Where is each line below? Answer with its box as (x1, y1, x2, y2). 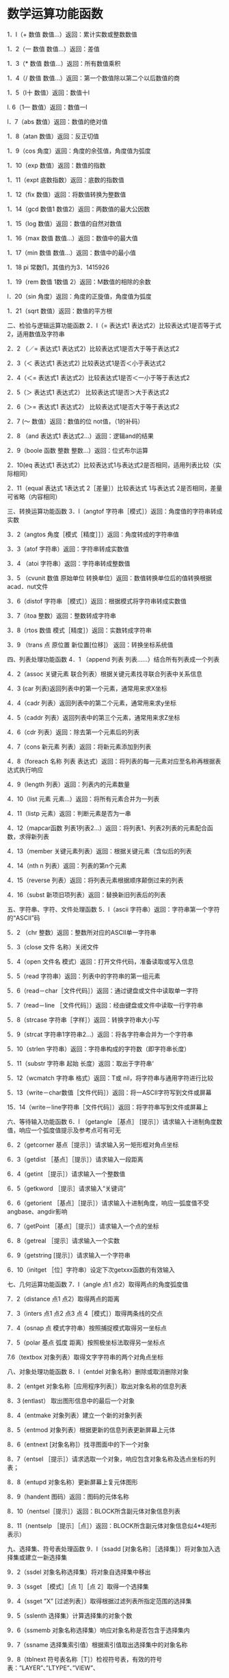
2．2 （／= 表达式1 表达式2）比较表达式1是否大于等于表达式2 (7, 344, 180, 353)
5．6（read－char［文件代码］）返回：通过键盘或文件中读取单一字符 (7, 986, 199, 994)
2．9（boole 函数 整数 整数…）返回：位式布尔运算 (7, 446, 149, 454)
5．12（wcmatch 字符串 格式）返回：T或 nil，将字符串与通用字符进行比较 (7, 1073, 214, 1082)
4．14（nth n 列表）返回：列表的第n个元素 (7, 861, 127, 870)
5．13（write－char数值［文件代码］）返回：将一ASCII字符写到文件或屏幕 (7, 1088, 212, 1097)
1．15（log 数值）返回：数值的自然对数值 (7, 219, 122, 227)
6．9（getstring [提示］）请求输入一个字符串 (7, 1251, 131, 1259)
